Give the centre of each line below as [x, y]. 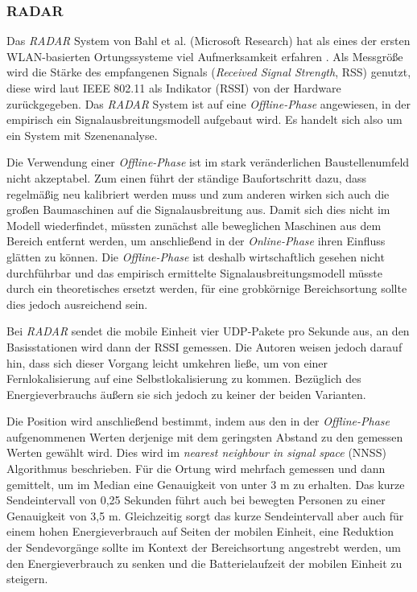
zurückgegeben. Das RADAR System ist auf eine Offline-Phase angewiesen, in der [208, 103]
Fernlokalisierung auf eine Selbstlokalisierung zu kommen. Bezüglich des [184, 378]
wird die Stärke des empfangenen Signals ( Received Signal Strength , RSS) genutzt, [209, 72]
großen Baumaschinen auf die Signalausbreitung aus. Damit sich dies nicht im [198, 210]
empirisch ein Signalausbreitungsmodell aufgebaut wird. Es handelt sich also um [204, 119]
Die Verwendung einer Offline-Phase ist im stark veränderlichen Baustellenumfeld [208, 162]
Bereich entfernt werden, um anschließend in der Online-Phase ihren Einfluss [196, 241]
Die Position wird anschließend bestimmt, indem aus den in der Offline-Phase [198, 421]
